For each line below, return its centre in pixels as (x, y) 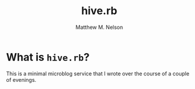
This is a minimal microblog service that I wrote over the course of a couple (98, 73)
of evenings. (21, 80)
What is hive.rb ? (48, 57)
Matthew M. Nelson (99, 27)
